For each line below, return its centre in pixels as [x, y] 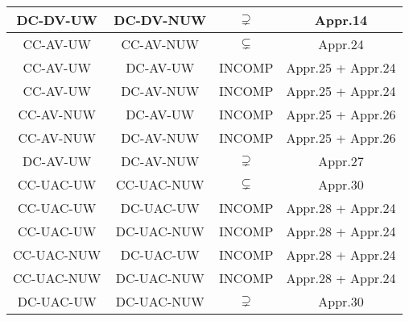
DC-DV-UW [57, 20]
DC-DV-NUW [160, 20]
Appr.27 [341, 161]
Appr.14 [341, 20]
